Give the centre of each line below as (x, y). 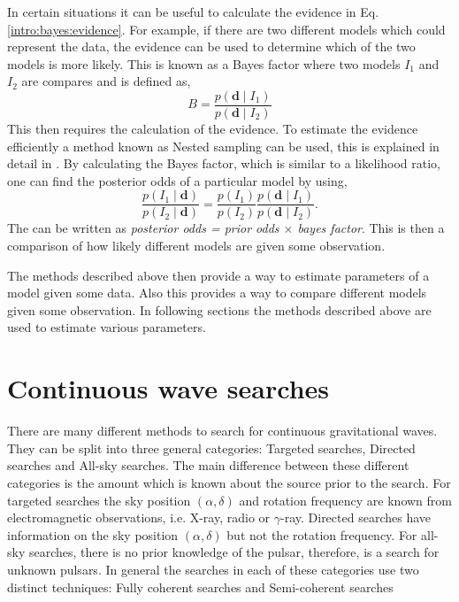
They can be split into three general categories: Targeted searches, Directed (211, 448)
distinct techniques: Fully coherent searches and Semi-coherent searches (200, 587)
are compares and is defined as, (106, 81)
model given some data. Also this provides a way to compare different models (217, 293)
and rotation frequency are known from (345, 500)
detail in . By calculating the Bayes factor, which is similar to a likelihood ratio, (224, 163)
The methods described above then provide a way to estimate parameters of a (218, 275)
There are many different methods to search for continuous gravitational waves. (222, 431)
